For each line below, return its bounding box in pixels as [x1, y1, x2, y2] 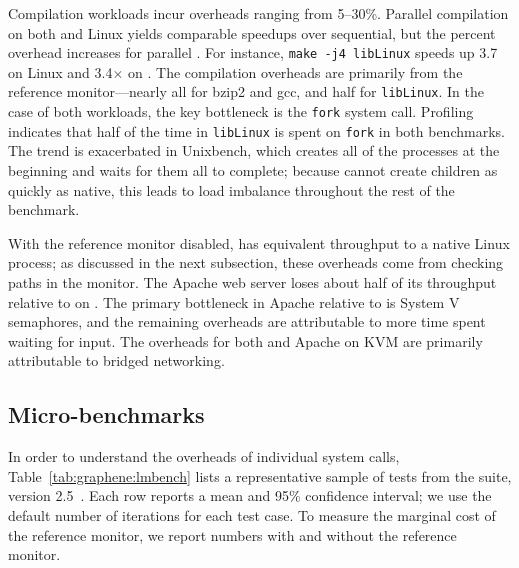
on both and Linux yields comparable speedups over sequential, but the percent [8, 22, 496, 43]
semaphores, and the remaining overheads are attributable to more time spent [8, 311, 486, 332]
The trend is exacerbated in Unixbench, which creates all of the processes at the [8, 140, 500, 161]
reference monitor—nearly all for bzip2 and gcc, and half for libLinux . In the [8, 81, 484, 102]
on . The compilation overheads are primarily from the [128, 61, 463, 82]
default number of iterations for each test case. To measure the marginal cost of [8, 504, 496, 525]
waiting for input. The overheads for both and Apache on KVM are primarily [8, 330, 483, 351]
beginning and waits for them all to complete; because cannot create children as [8, 160, 498, 180]
